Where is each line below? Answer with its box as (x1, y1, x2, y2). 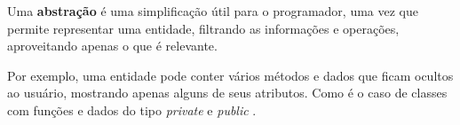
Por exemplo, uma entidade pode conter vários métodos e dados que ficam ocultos (7, 66, 454, 84)
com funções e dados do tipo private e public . (7, 100, 257, 119)
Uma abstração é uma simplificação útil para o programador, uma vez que (7, 2, 418, 20)
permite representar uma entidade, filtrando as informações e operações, (7, 19, 400, 37)
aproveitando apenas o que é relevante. (7, 36, 218, 55)
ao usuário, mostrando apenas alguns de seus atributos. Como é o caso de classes (7, 83, 448, 102)
